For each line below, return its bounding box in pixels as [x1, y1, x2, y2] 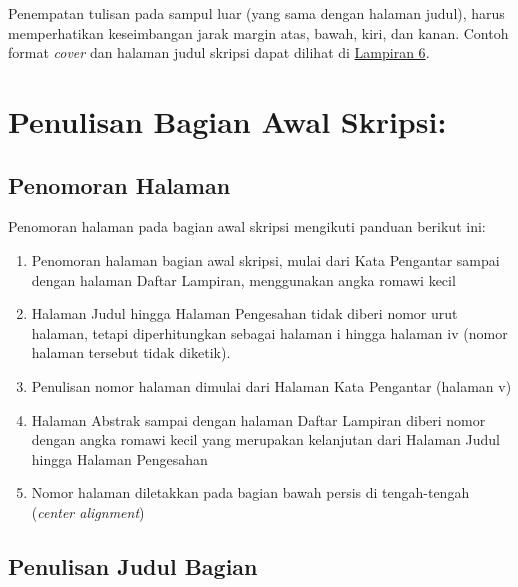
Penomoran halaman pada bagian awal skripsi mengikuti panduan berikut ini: [8, 216, 486, 237]
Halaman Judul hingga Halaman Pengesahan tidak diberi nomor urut [31, 303, 458, 324]
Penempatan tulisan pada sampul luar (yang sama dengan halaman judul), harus [8, 3, 505, 23]
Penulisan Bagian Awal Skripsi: [8, 100, 447, 141]
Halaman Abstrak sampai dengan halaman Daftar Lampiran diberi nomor [31, 409, 486, 430]
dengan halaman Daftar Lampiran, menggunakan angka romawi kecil [31, 269, 456, 290]
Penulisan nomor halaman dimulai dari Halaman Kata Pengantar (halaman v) [31, 375, 512, 396]
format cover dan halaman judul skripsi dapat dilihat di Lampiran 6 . [8, 42, 430, 63]
